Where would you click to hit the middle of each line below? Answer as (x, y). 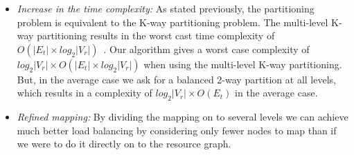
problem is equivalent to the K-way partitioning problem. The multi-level (172, 22)
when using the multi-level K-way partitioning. (243, 64)
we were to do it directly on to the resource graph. (124, 144)
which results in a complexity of (85, 93)
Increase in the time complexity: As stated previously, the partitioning (166, 8)
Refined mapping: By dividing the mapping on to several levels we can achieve (183, 117)
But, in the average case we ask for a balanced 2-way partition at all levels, (176, 79)
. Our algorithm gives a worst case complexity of (206, 49)
